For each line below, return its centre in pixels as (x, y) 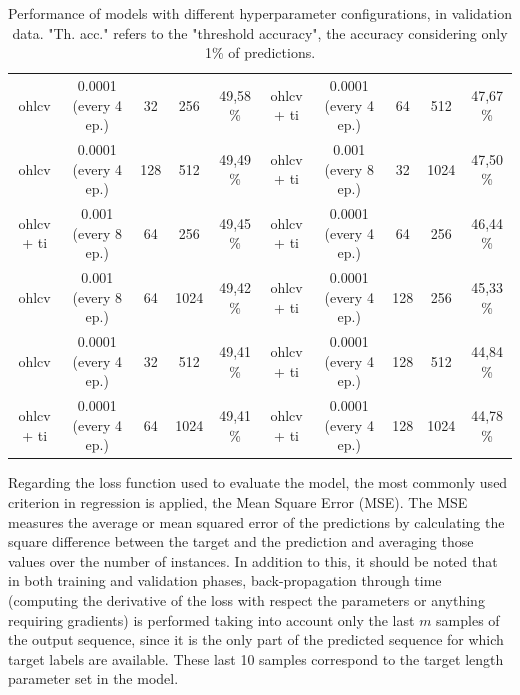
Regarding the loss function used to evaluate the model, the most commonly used (258, 482)
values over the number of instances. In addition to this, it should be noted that (253, 560)
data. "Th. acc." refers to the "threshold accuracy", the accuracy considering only (260, 32)
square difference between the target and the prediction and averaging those (241, 541)
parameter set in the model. (93, 678)
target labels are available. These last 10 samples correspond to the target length (256, 658)
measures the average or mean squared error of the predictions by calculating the (256, 521)
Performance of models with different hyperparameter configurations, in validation (260, 13)
